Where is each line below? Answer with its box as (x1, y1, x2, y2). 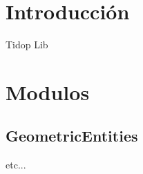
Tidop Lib (6, 37, 48, 52)
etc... (6, 157, 26, 172)
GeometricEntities (6, 125, 138, 146)
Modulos (6, 77, 90, 106)
